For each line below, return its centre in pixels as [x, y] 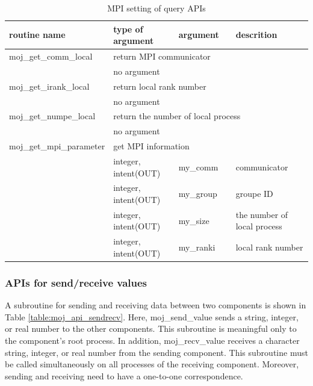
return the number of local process [177, 116]
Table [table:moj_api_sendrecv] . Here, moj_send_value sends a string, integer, [152, 316]
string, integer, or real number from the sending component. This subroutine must [156, 352]
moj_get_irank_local [49, 86]
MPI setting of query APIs [156, 8]
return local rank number [160, 86]
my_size [194, 220]
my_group [198, 194]
